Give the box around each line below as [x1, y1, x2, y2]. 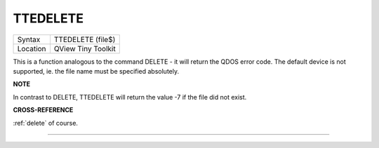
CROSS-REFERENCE [13, 106, 74, 114]
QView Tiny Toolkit [53, 43, 116, 53]
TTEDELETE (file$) [53, 34, 116, 44]
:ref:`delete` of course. [13, 119, 79, 127]
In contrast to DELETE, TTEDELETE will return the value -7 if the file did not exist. [13, 93, 247, 101]
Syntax [17, 34, 41, 44]
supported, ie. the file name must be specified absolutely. [13, 67, 179, 75]
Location [17, 43, 46, 53]
